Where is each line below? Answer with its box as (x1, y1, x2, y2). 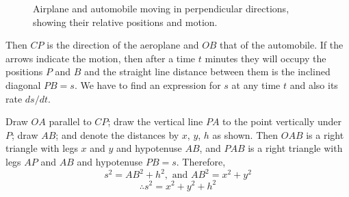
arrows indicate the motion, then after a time (5, 51, 196, 65)
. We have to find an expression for (74, 77, 221, 92)
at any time (231, 77, 281, 92)
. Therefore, (176, 154, 226, 168)
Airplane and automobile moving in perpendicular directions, (33, 1, 289, 15)
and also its (289, 77, 338, 92)
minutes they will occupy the (205, 51, 326, 65)
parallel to (49, 114, 92, 129)
